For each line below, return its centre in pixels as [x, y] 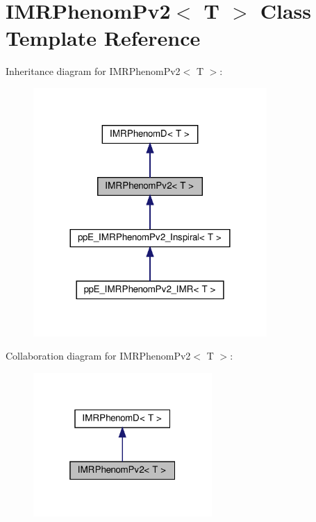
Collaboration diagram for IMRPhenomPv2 [98, 356]
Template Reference [103, 38]
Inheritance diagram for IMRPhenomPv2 [93, 71]
